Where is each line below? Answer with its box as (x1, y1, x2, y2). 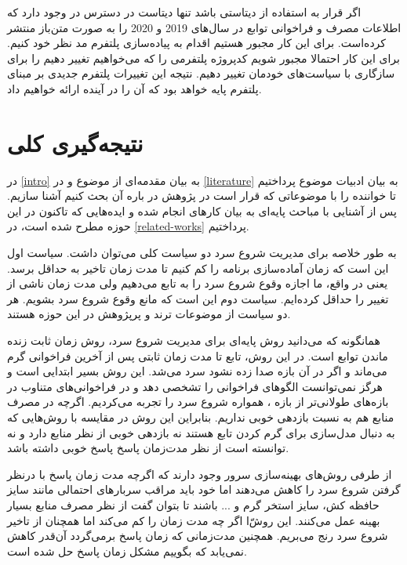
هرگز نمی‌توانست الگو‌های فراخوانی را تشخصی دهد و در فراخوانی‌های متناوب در (7, 378, 383, 394)
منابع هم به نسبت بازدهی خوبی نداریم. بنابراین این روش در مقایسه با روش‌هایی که (7, 409, 394, 425)
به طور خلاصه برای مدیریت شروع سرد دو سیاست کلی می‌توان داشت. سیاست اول (7, 244, 397, 261)
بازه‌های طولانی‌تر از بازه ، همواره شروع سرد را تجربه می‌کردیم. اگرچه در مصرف (7, 393, 389, 410)
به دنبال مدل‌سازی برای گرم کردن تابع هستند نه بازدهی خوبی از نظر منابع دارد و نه (7, 424, 395, 440)
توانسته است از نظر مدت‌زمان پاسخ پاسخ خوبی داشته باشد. (7, 440, 289, 456)
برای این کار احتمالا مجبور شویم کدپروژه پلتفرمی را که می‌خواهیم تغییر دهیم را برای (7, 49, 400, 66)
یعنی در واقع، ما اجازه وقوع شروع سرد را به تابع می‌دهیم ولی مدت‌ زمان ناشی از (7, 275, 388, 292)
